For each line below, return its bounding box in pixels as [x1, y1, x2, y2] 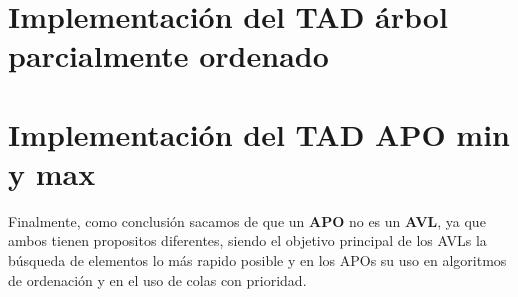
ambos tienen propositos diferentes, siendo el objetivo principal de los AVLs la [8, 230, 487, 251]
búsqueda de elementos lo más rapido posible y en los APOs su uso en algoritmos [8, 250, 507, 271]
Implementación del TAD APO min [8, 113, 510, 154]
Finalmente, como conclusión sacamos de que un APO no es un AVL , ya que [8, 210, 486, 231]
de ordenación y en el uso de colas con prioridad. [8, 269, 307, 290]
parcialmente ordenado [8, 35, 329, 76]
